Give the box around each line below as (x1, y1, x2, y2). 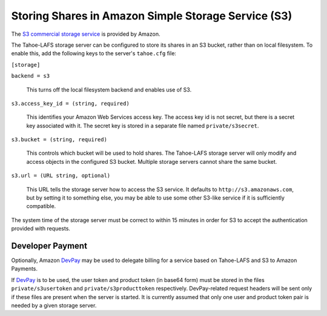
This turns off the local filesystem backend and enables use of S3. (26, 86, 192, 93)
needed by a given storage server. (11, 302, 97, 309)
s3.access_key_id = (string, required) (11, 100, 130, 107)
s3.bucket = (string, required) (11, 136, 107, 143)
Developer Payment (11, 241, 88, 251)
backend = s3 (11, 73, 50, 79)
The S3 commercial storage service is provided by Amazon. (11, 30, 160, 38)
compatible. (26, 203, 56, 210)
